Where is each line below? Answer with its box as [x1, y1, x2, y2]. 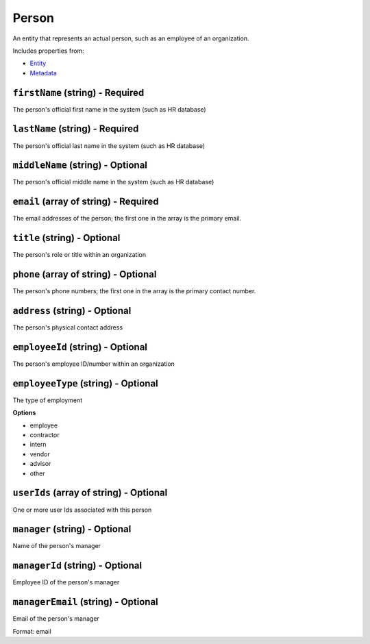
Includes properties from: [12, 47, 85, 55]
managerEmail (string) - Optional [12, 596, 159, 608]
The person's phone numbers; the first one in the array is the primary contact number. [12, 287, 256, 295]
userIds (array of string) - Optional [12, 487, 168, 499]
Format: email [12, 627, 51, 635]
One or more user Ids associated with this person [12, 506, 152, 514]
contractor [29, 431, 60, 439]
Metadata [29, 69, 58, 77]
